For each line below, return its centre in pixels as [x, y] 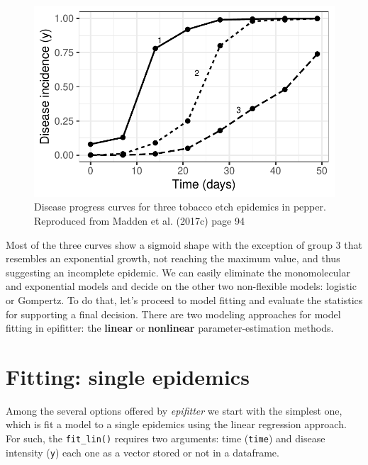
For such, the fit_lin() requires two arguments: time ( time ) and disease [166, 438]
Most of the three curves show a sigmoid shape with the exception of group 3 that [184, 244]
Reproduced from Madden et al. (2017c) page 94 [139, 220]
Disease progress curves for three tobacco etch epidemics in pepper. [180, 207]
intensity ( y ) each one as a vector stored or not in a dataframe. [143, 452]
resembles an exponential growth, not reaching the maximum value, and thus [173, 258]
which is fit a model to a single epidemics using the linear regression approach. [176, 424]
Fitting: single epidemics [128, 376]
